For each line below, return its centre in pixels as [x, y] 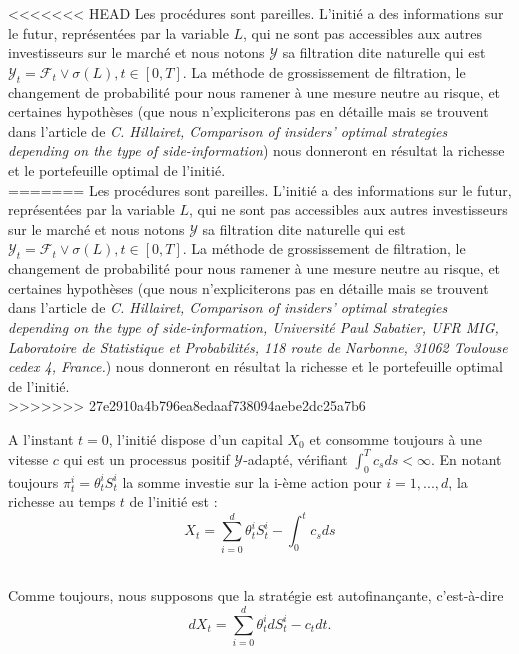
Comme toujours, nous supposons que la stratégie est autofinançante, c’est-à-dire [256, 595]
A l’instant [41, 438]
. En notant [466, 458]
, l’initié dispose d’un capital [195, 438]
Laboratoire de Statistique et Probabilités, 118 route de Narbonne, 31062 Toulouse [258, 346]
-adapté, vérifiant [295, 458]
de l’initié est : [173, 501]
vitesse [28, 458]
